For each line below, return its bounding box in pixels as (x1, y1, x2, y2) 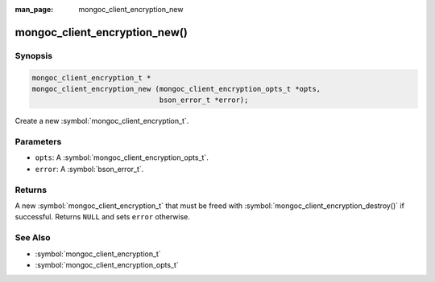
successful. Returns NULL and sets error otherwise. (14, 212, 191, 222)
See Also (14, 232, 51, 243)
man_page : (14, 5, 54, 14)
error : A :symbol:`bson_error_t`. (35, 164, 144, 174)
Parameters (14, 137, 62, 148)
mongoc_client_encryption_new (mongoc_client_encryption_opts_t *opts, (31, 84, 321, 93)
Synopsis (14, 50, 52, 61)
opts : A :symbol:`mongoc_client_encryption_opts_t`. (35, 153, 209, 162)
